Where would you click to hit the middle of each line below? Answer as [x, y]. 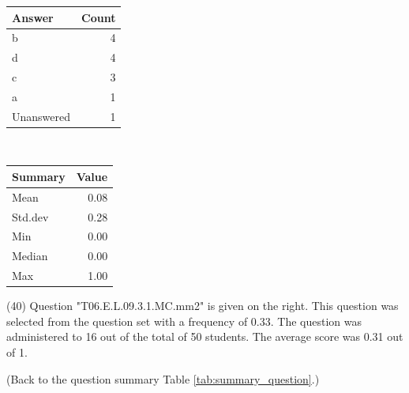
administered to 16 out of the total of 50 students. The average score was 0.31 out [205, 336]
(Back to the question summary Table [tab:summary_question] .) [163, 378]
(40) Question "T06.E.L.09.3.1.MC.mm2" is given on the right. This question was [203, 306]
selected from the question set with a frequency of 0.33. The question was [184, 321]
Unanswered [41, 116]
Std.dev [30, 216]
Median [30, 256]
